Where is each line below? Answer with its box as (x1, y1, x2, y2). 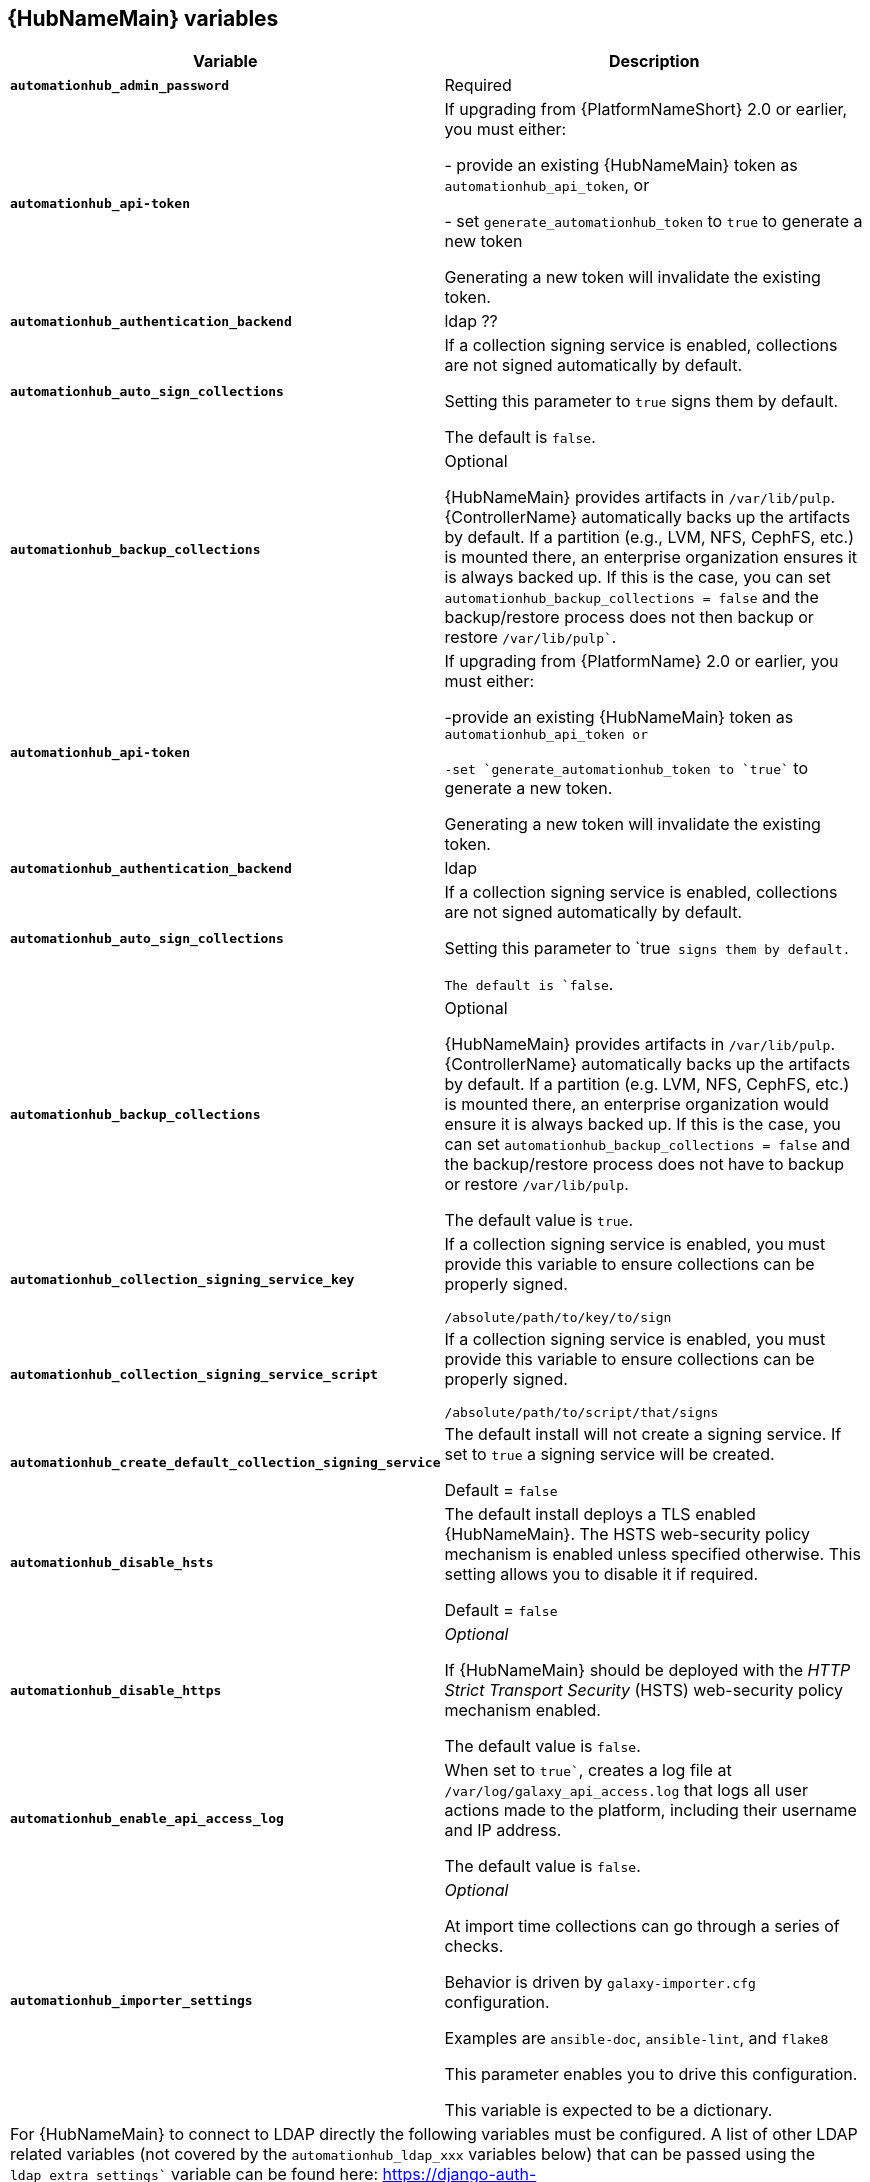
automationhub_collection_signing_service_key (10, 1272, 355, 1288)
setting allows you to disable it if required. (444, 1564, 759, 1585)
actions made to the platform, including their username (444, 1800, 857, 1821)
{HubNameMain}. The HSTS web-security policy (444, 1524, 811, 1545)
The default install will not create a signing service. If (444, 1424, 842, 1445)
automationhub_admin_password (10, 77, 230, 93)
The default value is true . (444, 1210, 633, 1231)
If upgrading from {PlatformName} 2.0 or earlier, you (444, 651, 839, 672)
